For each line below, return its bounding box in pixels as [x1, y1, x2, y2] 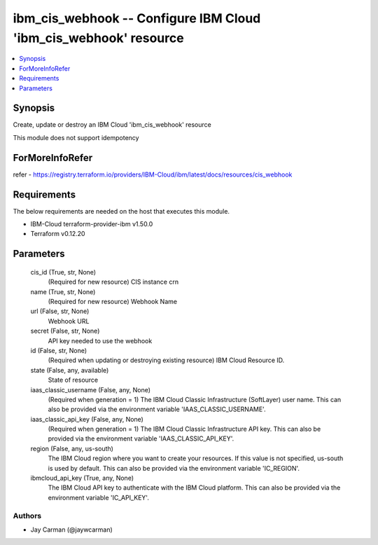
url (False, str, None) [30, 307, 90, 315]
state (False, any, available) [30, 366, 109, 374]
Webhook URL [48, 317, 90, 325]
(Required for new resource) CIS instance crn [48, 277, 178, 287]
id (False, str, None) [30, 346, 87, 354]
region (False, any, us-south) [30, 444, 113, 453]
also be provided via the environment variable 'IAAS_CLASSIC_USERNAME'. [48, 405, 266, 413]
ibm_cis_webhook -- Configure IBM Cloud [13, 11, 261, 26]
